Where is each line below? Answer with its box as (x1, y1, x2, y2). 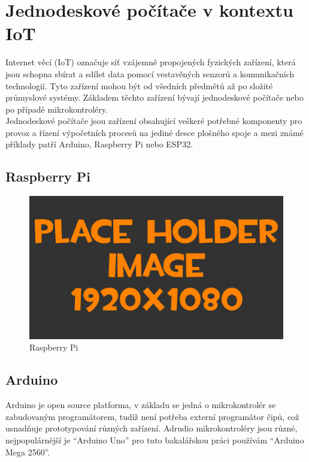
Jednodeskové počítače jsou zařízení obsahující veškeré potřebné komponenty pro (5, 114, 302, 127)
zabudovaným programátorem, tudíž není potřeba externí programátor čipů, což (5, 410, 299, 422)
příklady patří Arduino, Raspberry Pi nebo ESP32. (5, 138, 193, 150)
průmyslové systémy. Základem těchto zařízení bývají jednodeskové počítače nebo (5, 91, 304, 104)
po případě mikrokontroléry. (5, 102, 108, 115)
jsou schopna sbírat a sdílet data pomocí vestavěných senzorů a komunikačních (5, 67, 295, 80)
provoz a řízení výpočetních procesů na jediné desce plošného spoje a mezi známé (5, 126, 304, 138)
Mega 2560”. (5, 445, 50, 458)
